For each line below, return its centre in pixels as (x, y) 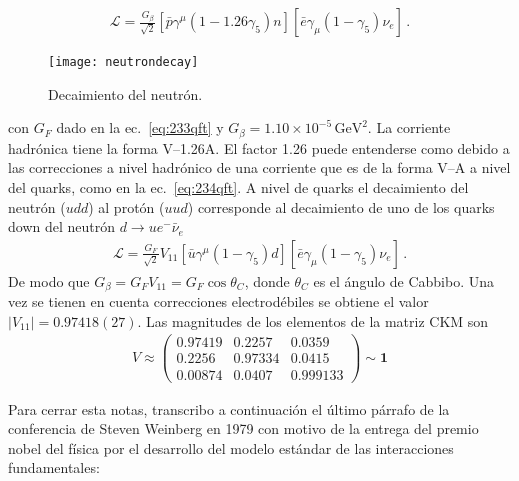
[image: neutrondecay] (123, 62)
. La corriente (409, 127)
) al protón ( (126, 206)
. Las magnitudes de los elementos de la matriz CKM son (313, 320)
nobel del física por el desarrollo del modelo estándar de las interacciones (231, 447)
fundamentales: (54, 467)
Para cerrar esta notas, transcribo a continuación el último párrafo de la (229, 408)
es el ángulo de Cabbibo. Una (403, 280)
